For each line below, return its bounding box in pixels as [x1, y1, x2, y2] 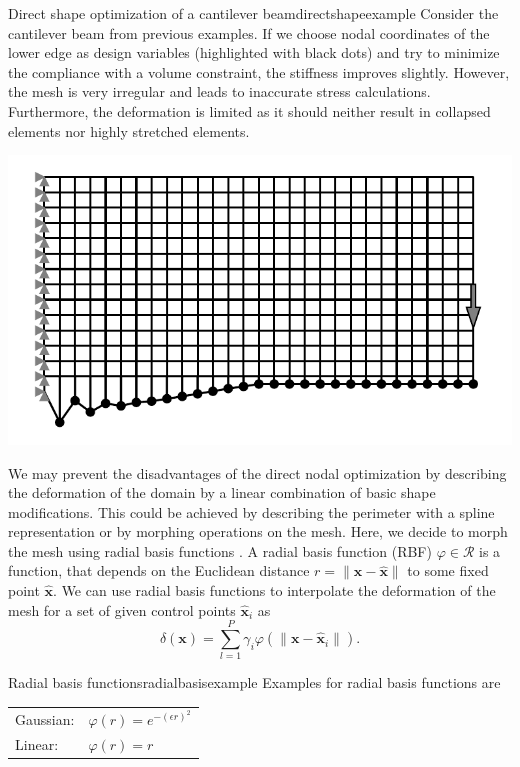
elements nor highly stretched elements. [8, 120, 250, 141]
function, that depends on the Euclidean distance [8, 560, 310, 581]
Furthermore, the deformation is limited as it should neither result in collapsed [8, 100, 491, 121]
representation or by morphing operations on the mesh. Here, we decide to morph [8, 521, 508, 542]
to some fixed [407, 560, 489, 581]
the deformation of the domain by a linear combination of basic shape [8, 482, 436, 503]
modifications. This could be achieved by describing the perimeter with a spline [8, 501, 495, 522]
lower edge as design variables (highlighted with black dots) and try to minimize [8, 42, 500, 63]
